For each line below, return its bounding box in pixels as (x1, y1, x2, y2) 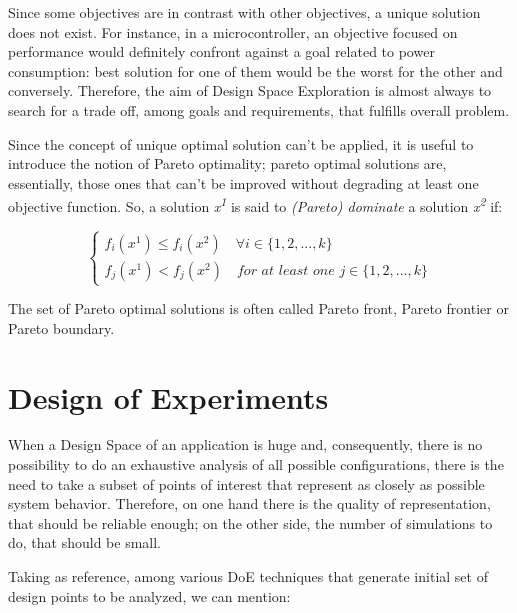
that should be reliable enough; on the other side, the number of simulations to (8, 512, 493, 533)
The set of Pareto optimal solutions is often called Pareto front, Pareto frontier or (8, 298, 509, 319)
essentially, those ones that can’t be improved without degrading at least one (8, 172, 479, 193)
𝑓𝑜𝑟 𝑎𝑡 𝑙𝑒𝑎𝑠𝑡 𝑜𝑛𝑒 (236, 263, 335, 278)
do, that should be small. (8, 532, 162, 553)
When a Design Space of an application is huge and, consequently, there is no (8, 434, 483, 455)
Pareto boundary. (8, 317, 115, 338)
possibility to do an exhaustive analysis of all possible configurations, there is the (8, 454, 504, 475)
